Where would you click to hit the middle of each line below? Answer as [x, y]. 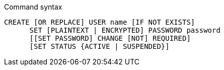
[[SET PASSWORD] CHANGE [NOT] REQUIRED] [110, 38]
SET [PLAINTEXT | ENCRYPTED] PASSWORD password [125, 30]
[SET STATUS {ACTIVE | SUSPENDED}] [99, 46]
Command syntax [33, 7]
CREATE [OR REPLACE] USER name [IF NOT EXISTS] [100, 22]
